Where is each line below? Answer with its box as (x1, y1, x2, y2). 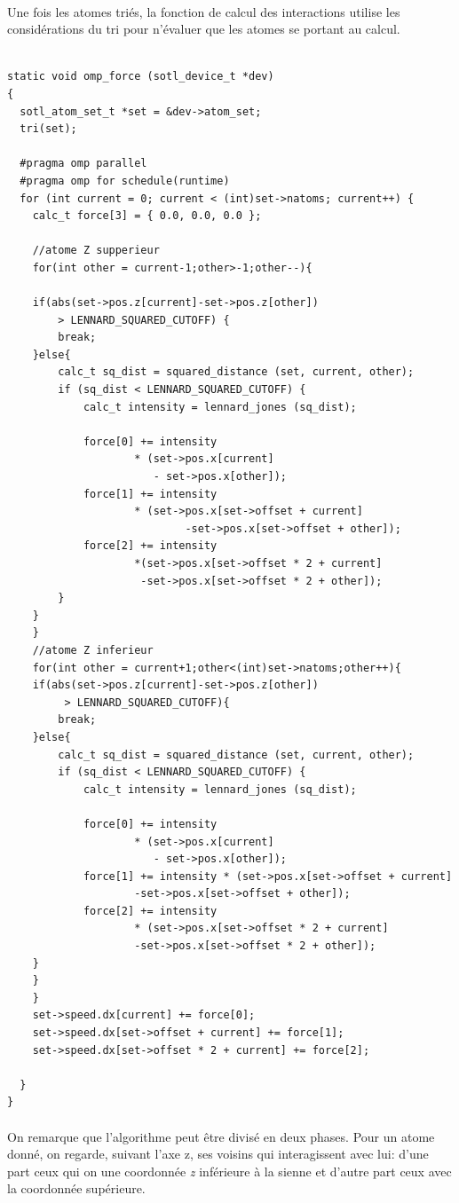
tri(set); (20, 122, 77, 136)
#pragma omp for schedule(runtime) (20, 174, 230, 187)
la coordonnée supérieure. (7, 1179, 146, 1198)
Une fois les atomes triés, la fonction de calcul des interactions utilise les (7, 2, 400, 20)
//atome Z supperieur (32, 244, 160, 257)
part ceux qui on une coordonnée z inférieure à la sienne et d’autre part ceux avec (7, 1161, 452, 1180)
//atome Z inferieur (32, 643, 154, 657)
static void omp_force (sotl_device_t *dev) (7, 70, 274, 83)
